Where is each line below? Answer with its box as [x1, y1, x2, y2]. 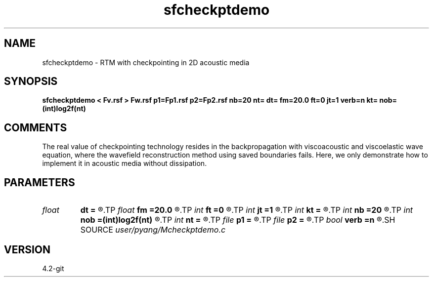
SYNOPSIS [4, 75, 58, 88]
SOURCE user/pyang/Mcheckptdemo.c [80, 225, 226, 235]
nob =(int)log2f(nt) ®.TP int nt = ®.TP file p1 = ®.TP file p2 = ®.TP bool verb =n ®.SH [80, 215, 395, 225]
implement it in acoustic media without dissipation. [42, 159, 207, 168]
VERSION [4, 243, 51, 256]
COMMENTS [4, 121, 67, 134]
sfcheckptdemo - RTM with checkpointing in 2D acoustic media [42, 58, 250, 67]
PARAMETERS [4, 176, 75, 189]
